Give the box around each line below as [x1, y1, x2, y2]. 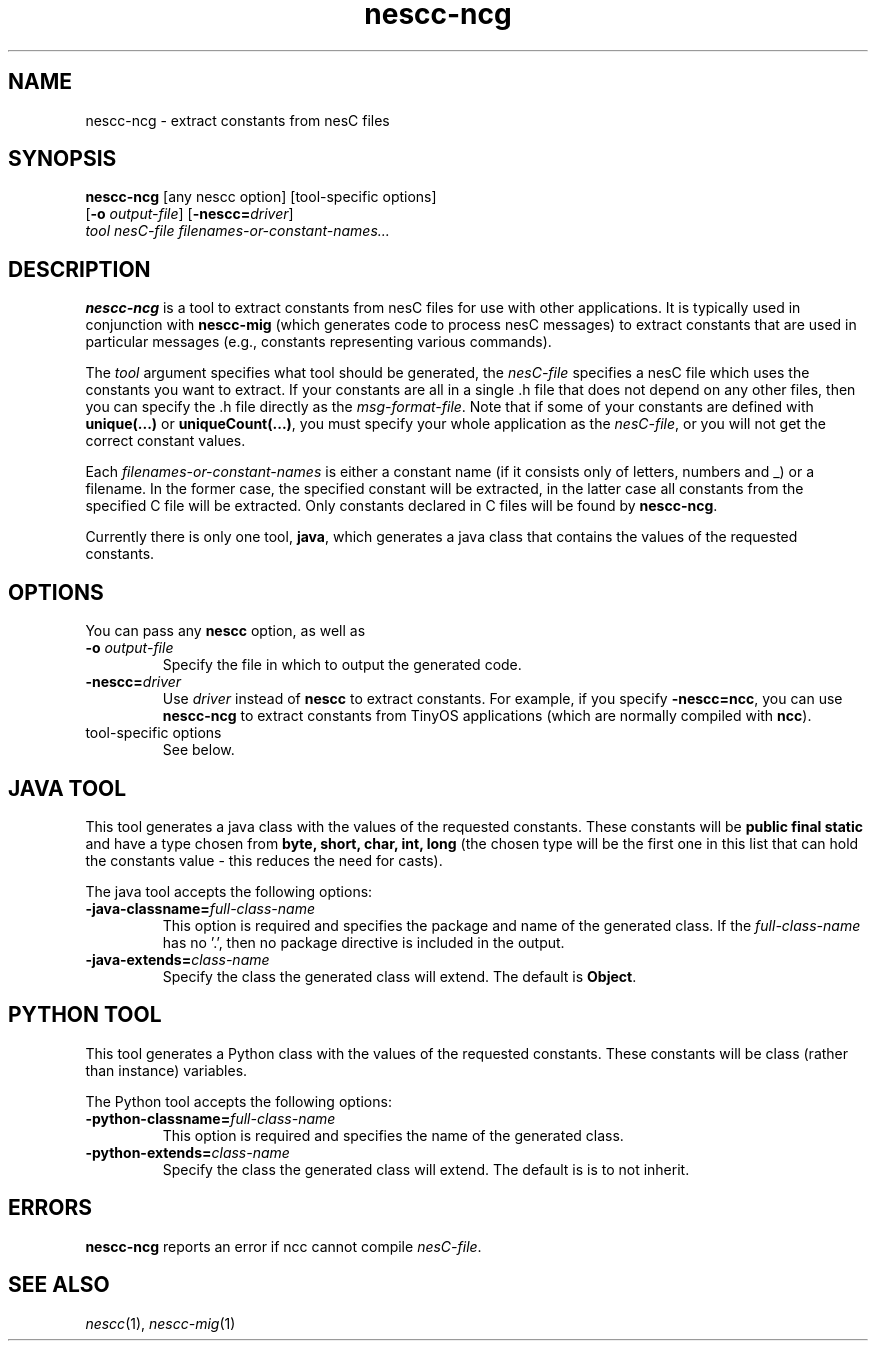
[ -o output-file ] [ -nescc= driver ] [85, 205, 294, 223]
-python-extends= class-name [85, 1143, 290, 1161]
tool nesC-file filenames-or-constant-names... [85, 222, 390, 240]
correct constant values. [85, 432, 246, 450]
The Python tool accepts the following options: [85, 1092, 392, 1110]
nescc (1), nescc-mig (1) [85, 1314, 236, 1332]
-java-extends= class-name [85, 950, 270, 968]
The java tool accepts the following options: [85, 882, 373, 900]
